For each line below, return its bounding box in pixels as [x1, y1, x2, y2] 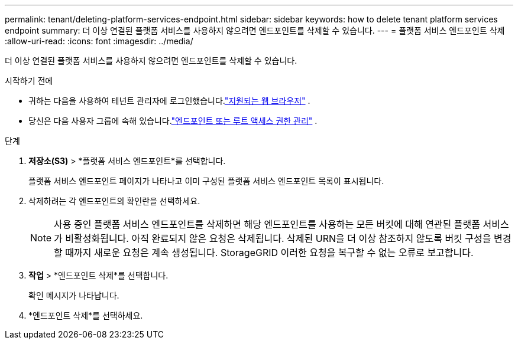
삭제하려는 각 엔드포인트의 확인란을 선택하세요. [28, 196, 200, 206]
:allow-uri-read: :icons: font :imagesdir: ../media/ [5, 36, 193, 46]
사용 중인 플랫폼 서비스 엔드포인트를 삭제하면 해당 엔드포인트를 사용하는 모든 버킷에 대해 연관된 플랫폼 [54, 218, 480, 230]
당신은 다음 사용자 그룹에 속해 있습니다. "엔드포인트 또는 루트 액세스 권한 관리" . [28, 116, 318, 126]
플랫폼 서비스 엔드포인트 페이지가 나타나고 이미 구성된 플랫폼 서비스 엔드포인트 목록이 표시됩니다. [28, 176, 384, 186]
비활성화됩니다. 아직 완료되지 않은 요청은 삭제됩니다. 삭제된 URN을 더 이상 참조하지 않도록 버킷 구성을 [65, 232, 491, 244]
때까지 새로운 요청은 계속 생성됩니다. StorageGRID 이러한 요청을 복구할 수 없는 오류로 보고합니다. [65, 247, 474, 258]
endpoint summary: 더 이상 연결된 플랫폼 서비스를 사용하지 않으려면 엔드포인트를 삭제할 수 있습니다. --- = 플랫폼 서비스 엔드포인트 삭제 [5, 25, 505, 35]
